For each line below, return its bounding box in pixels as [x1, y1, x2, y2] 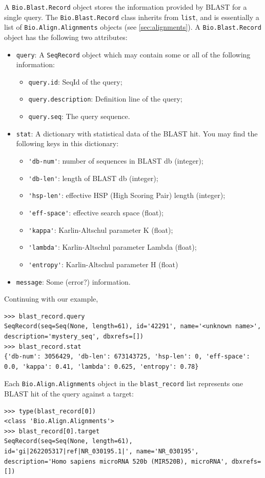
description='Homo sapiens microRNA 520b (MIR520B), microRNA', [4, 457, 228, 465]
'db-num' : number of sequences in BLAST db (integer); [28, 155, 203, 166]
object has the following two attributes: [4, 31, 128, 42]
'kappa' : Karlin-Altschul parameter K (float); [28, 224, 173, 235]
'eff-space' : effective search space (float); [28, 207, 164, 217]
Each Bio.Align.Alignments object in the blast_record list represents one [4, 378, 243, 389]
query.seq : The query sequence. [28, 111, 130, 122]
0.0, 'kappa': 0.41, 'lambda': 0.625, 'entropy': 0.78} [4, 363, 199, 370]
